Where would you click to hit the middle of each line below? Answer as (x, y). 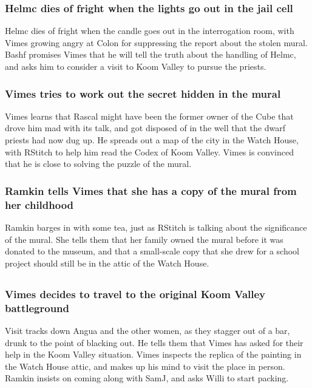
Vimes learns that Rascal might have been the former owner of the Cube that (149, 116)
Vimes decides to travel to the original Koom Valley (135, 294)
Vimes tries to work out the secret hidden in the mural (143, 93)
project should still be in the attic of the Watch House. (107, 263)
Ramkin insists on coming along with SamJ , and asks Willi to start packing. (147, 378)
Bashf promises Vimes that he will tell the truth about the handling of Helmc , (151, 54)
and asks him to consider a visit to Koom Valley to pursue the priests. (136, 66)
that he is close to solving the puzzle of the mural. (98, 164)
